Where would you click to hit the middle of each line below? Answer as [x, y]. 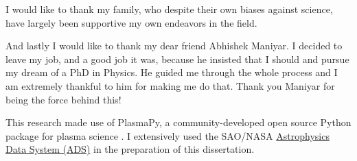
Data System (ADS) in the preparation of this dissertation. [130, 149]
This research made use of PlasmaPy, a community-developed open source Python [178, 122]
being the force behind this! [64, 99]
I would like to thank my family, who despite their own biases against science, [169, 9]
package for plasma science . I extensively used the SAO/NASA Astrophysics [168, 135]
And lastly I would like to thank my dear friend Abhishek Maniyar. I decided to [174, 46]
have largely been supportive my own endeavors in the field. [131, 22]
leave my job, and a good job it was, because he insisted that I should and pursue [177, 59]
